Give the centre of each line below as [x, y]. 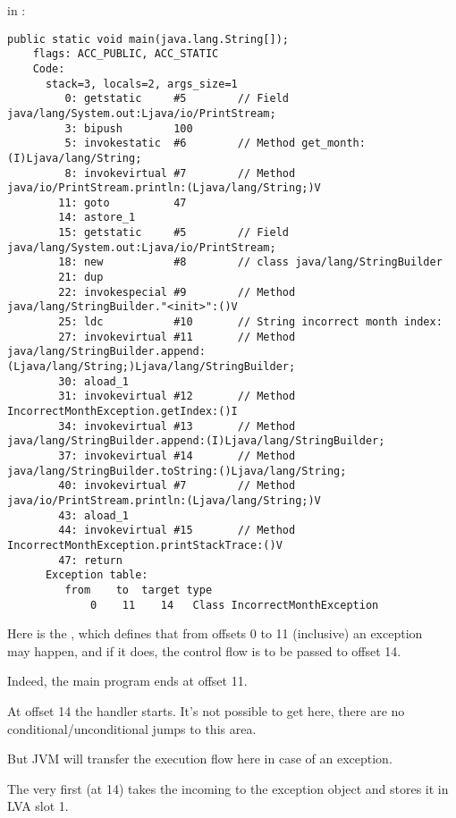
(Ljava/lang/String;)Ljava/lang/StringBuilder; [152, 367]
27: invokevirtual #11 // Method [177, 337]
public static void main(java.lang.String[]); [148, 39]
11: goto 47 [122, 202]
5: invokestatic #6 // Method [180, 143]
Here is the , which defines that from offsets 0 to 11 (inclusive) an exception [215, 633]
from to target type [139, 590]
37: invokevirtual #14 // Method [177, 455]
